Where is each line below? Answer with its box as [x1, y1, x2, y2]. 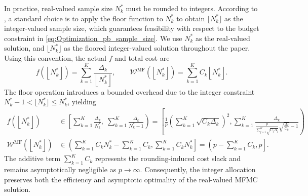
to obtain [176, 13, 205, 23]
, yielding [67, 96, 96, 107]
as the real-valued [196, 32, 250, 43]
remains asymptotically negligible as [4, 164, 117, 175]
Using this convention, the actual [4, 52, 106, 63]
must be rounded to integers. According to [126, 3, 258, 13]
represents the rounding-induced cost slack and [95, 153, 241, 164]
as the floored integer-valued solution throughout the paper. [64, 43, 250, 53]
